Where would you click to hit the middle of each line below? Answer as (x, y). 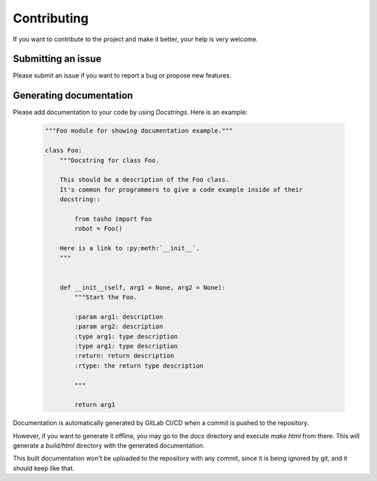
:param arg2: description (119, 326)
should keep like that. (44, 468)
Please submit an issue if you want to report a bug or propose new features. (122, 76)
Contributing (51, 18)
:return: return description (124, 356)
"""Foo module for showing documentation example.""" (139, 131)
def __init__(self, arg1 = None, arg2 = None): (143, 287)
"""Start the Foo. (106, 297)
